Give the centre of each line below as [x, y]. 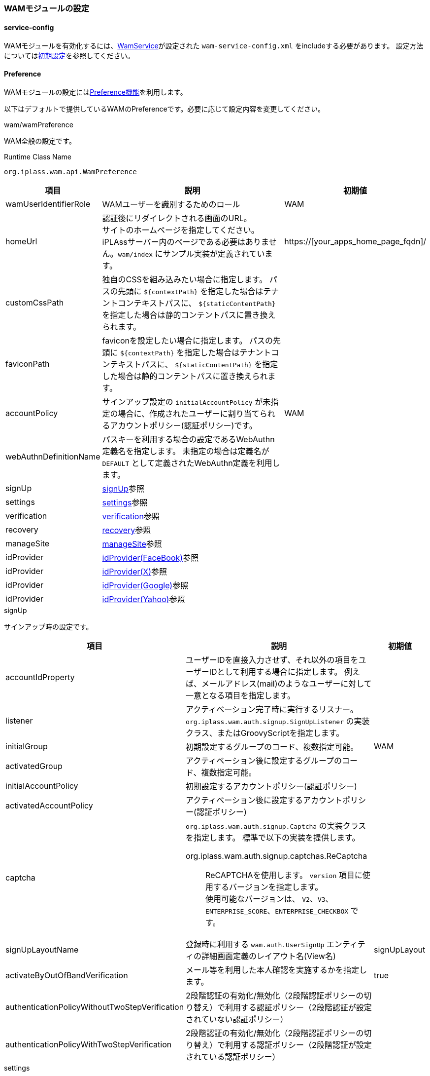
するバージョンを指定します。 [268, 887]
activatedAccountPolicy [49, 806]
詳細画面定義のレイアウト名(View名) [269, 956]
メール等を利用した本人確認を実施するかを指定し [277, 970]
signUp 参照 [123, 489]
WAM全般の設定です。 [40, 141]
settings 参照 [125, 503]
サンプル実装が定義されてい [214, 254]
